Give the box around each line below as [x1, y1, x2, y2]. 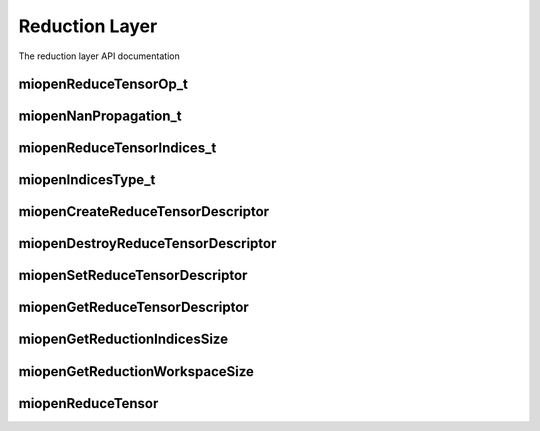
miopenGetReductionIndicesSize [18, 331, 229, 348]
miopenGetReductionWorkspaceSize [18, 363, 255, 380]
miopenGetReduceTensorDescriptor [18, 299, 249, 316]
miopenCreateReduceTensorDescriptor [18, 203, 270, 220]
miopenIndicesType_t [18, 171, 156, 189]
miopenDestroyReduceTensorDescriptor [18, 235, 277, 252]
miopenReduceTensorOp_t [18, 76, 189, 93]
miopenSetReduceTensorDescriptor [18, 267, 248, 284]
